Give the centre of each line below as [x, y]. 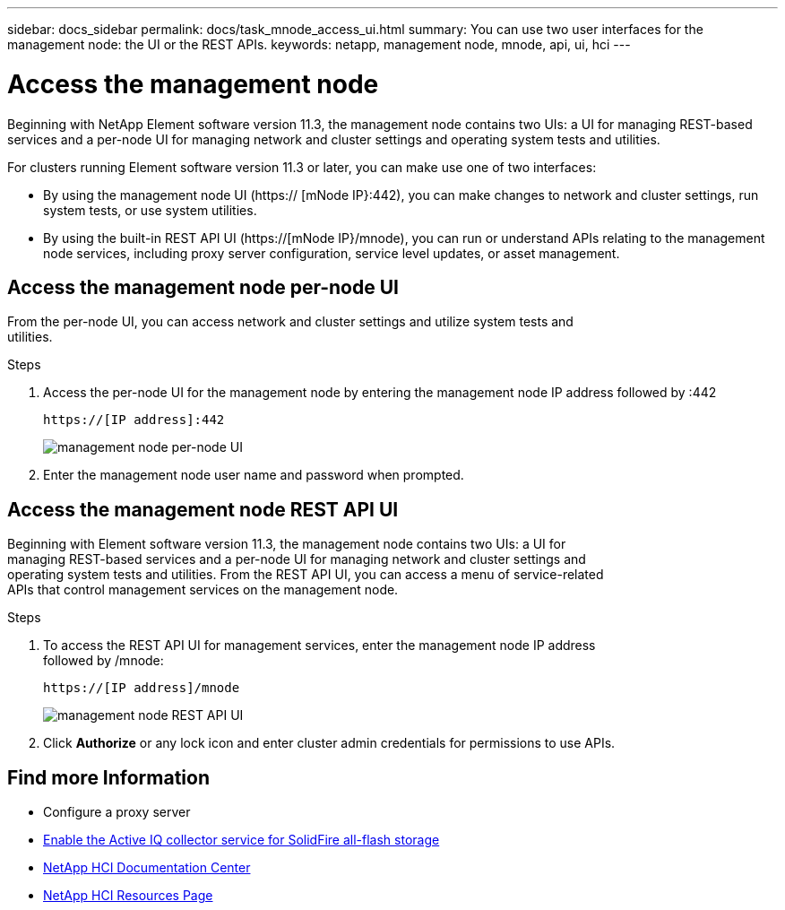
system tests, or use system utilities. [150, 210]
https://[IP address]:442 [134, 420]
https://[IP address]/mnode [142, 688]
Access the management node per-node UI [203, 287]
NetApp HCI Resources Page [128, 896]
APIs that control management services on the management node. [203, 590]
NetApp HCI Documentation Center [147, 868]
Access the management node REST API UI [203, 509]
